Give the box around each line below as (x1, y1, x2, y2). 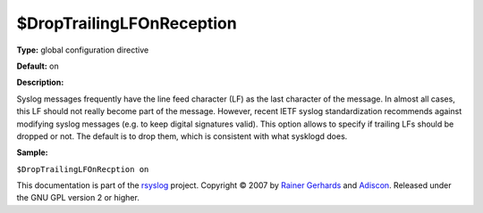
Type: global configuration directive (16, 45, 149, 55)
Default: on (16, 61, 60, 71)
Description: (16, 77, 64, 88)
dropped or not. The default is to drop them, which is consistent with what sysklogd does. (16, 130, 348, 142)
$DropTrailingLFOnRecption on (16, 164, 149, 174)
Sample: (16, 147, 48, 158)
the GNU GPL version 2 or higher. (16, 193, 140, 203)
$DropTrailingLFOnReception (16, 13, 237, 33)
